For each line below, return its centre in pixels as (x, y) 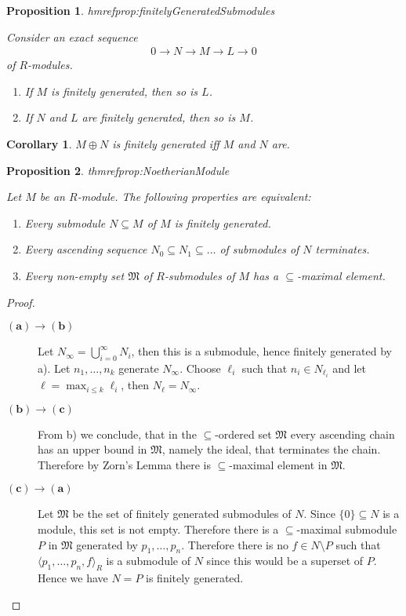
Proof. (21, 302)
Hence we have (73, 578)
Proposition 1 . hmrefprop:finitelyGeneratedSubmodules (141, 10)
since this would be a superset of (285, 561)
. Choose (200, 368)
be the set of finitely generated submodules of (182, 514)
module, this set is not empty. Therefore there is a (158, 529)
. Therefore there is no (235, 544)
